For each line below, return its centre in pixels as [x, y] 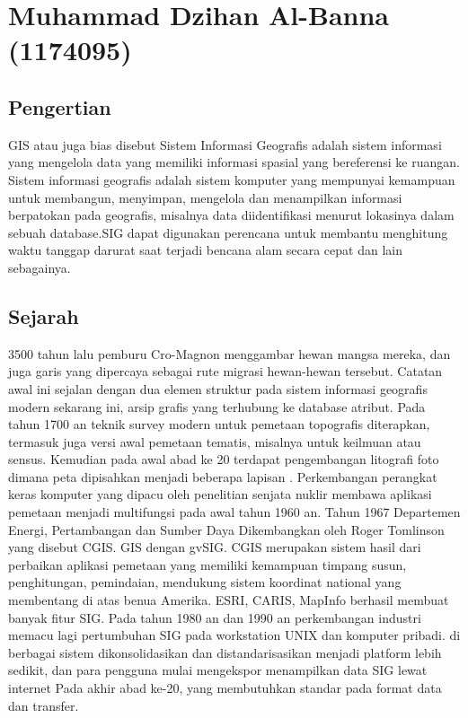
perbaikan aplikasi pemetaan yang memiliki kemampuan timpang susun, [208, 564]
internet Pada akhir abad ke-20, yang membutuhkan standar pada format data [225, 687]
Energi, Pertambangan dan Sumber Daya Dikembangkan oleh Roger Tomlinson [226, 529]
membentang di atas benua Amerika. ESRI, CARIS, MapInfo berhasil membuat [229, 600]
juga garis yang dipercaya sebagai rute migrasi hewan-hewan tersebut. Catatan [225, 371]
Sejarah [44, 315]
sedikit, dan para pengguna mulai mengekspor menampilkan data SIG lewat [218, 670]
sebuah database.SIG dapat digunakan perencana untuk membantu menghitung [228, 232]
